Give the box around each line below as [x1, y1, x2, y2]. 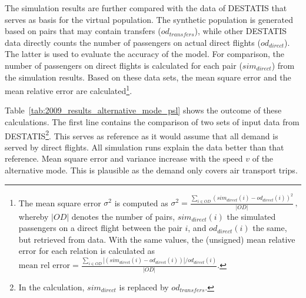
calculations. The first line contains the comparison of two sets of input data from [5, 116, 300, 128]
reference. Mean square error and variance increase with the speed [5, 152, 243, 165]
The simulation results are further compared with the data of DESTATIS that [5, 2, 287, 14]
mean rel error [18, 262, 71, 270]
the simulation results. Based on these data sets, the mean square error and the [5, 71, 291, 83]
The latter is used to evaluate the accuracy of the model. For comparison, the [5, 48, 284, 60]
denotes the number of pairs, [71, 210, 175, 222]
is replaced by [119, 280, 169, 293]
